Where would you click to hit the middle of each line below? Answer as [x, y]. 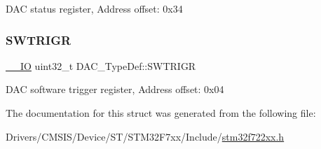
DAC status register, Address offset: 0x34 [94, 8]
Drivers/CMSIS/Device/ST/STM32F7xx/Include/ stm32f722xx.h [145, 136]
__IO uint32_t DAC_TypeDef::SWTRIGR [101, 65]
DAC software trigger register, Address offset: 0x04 [115, 89]
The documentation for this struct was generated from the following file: [161, 113]
